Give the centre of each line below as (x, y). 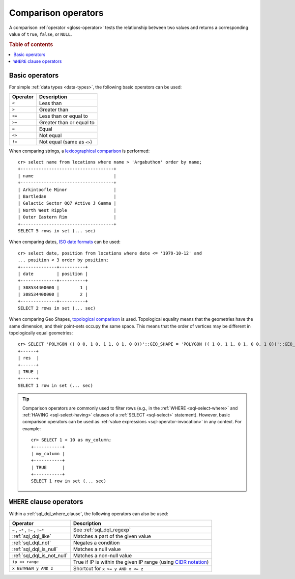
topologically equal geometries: (41, 333)
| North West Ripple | (67, 210)
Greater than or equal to (67, 122)
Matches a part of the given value (112, 536)
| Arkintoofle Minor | (67, 190)
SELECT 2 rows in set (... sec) (57, 308)
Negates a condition (96, 543)
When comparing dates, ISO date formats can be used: (65, 242)
